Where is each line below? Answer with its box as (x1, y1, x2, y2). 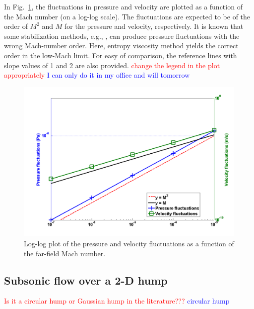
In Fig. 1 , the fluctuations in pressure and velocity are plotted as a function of (4, 1, 243, 11)
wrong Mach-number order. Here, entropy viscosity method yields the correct (4, 40, 239, 51)
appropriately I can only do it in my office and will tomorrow (4, 70, 190, 80)
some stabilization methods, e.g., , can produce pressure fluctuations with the (4, 30, 240, 41)
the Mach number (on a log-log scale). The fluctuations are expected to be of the (4, 11, 251, 21)
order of (4, 21, 28, 31)
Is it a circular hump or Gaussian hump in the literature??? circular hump (4, 296, 230, 306)
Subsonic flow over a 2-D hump (4, 272, 168, 288)
